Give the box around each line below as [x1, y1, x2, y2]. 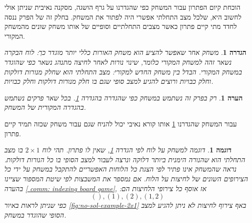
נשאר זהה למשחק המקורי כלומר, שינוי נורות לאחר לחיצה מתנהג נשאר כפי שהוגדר [4, 56, 232, 67]
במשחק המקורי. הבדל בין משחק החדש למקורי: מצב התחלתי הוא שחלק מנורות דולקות [4, 66, 242, 76]
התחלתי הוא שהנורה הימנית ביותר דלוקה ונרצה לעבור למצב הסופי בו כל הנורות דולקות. [4, 154, 246, 164]
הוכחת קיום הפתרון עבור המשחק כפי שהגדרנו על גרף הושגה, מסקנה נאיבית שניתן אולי [4, 2, 241, 12]
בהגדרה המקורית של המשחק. [4, 102, 86, 112]
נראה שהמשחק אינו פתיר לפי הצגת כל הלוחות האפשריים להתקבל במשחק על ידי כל [4, 164, 237, 174]
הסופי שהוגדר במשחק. [4, 209, 67, 220]
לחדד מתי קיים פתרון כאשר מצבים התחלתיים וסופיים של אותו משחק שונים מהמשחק [4, 21, 237, 31]
